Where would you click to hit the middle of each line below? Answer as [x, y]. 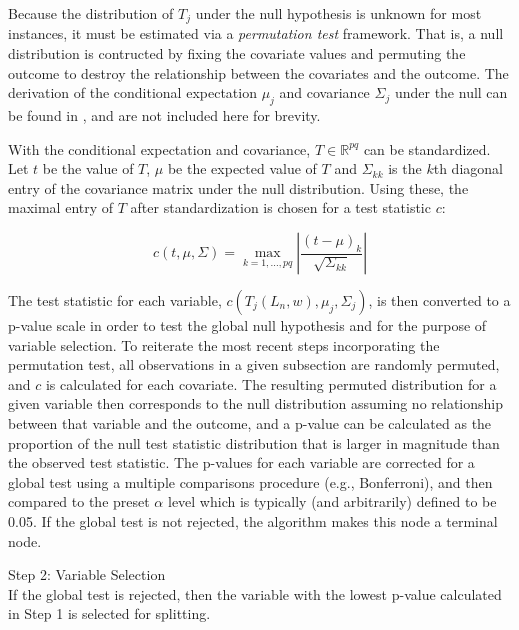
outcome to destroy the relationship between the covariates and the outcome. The [258, 72]
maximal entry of [61, 207]
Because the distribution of [91, 13]
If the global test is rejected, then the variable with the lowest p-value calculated [255, 593]
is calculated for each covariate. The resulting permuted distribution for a [271, 383]
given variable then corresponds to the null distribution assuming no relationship [255, 403]
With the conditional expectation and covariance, [159, 148]
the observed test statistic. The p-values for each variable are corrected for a [241, 462]
